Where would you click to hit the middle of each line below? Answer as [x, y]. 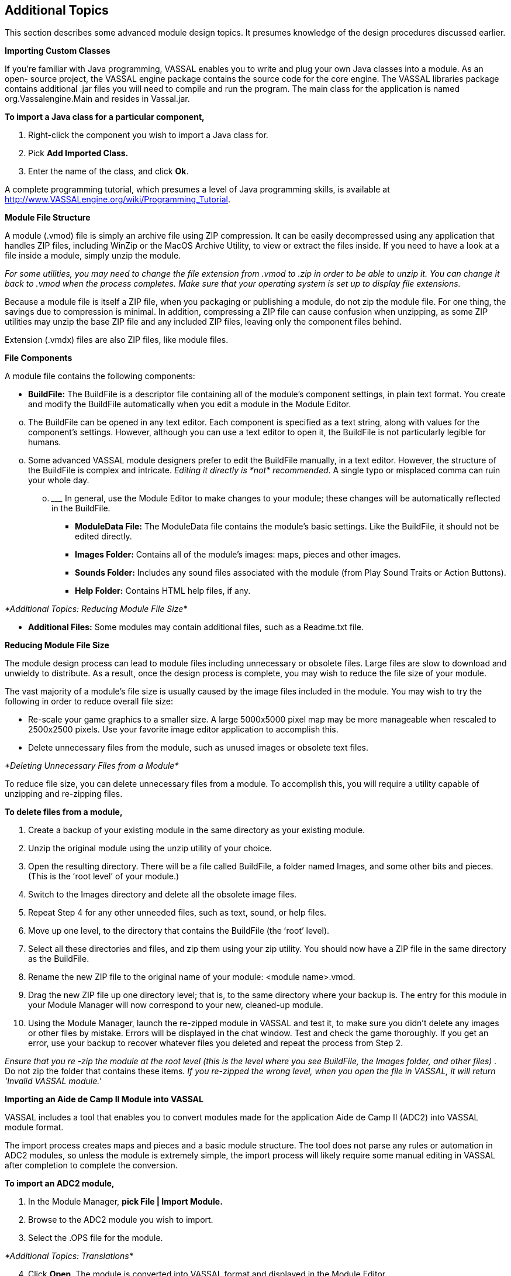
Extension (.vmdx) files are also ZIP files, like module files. [117, 340]
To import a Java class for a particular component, [105, 117]
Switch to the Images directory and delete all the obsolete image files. [163, 895]
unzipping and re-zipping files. [64, 794]
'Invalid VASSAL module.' [53, 1081]
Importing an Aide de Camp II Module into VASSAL [104, 1099]
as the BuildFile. [59, 959]
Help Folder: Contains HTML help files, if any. [163, 591]
